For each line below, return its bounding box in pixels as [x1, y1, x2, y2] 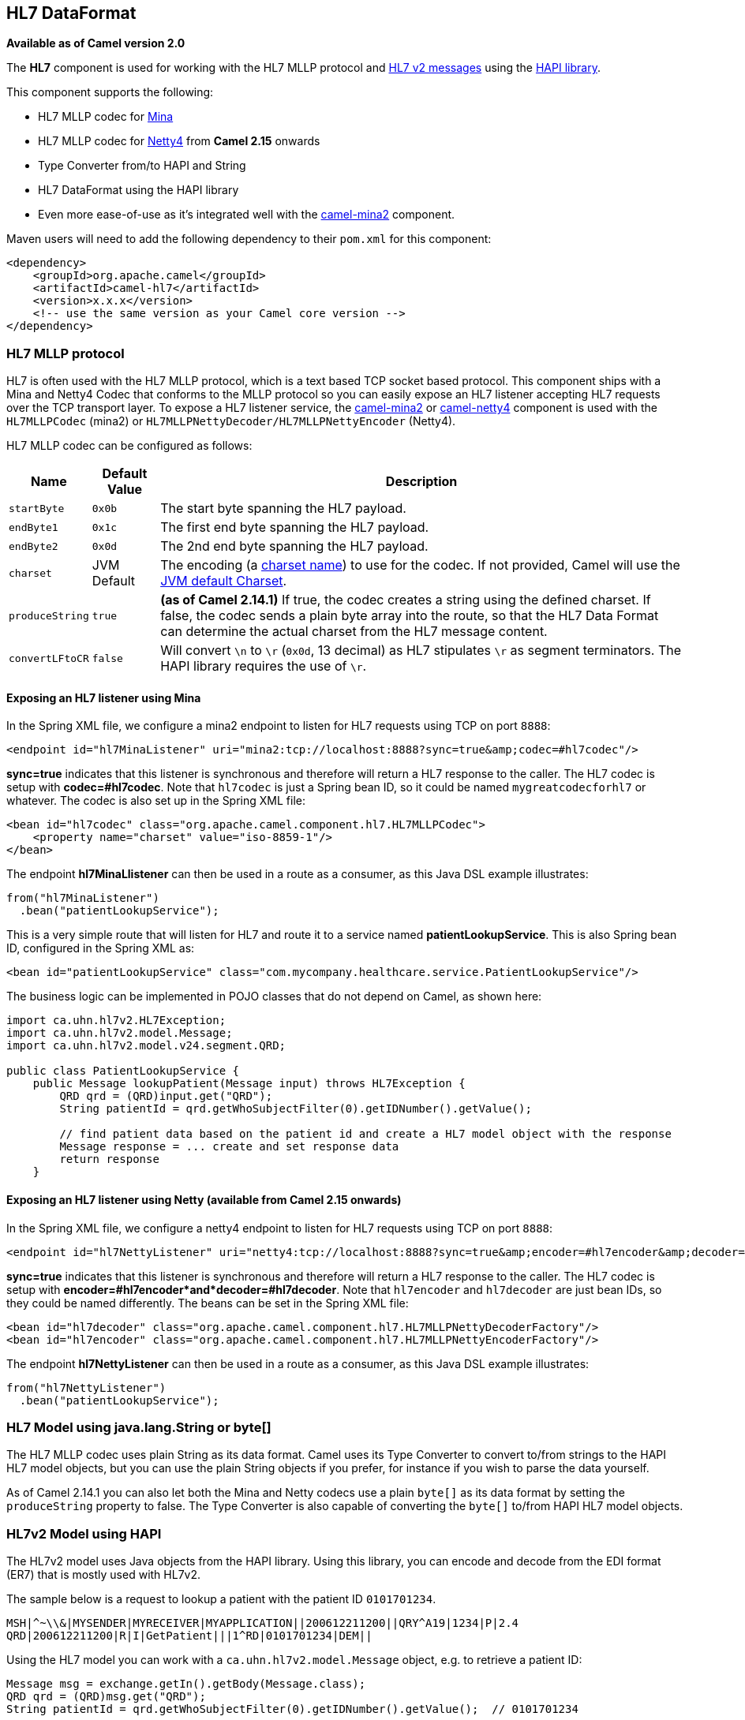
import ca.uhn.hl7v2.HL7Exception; [6, 1014, 226, 1027]
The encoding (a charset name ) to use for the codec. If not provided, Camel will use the [160, 557, 680, 574]
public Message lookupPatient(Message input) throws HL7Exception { [32, 1077, 466, 1090]
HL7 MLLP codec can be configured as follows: [6, 439, 253, 453]
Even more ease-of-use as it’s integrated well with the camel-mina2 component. [38, 208, 455, 222]
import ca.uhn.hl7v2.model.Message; [6, 1026, 233, 1040]
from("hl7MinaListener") [6, 892, 159, 905]
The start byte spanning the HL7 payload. [160, 500, 406, 517]
